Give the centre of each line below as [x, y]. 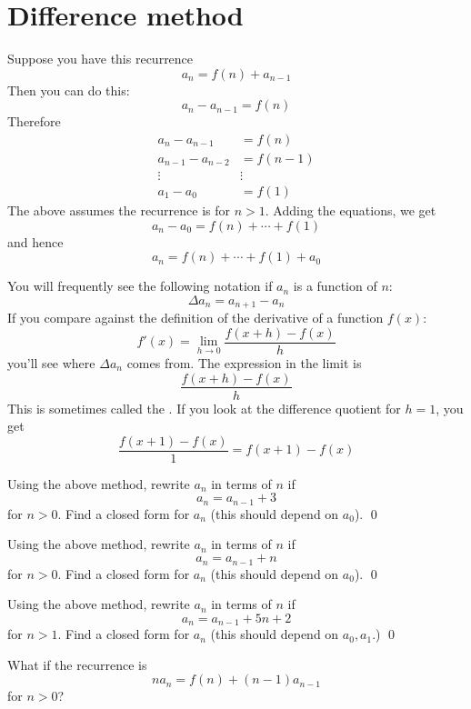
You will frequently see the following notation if [140, 286]
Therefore [34, 121]
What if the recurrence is [77, 664]
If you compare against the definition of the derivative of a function [195, 318]
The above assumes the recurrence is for [119, 210]
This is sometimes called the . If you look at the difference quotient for [204, 408]
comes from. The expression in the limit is [244, 362]
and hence [35, 241]
